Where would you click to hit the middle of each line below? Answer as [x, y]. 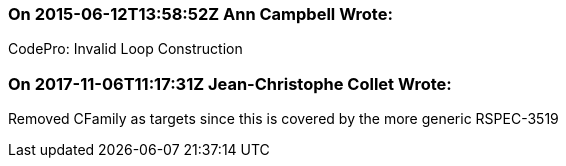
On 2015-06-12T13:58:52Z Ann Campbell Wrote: [200, 14]
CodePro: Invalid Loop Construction [125, 49]
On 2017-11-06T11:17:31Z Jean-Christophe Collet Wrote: [230, 83]
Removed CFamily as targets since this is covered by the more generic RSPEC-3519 [283, 119]
